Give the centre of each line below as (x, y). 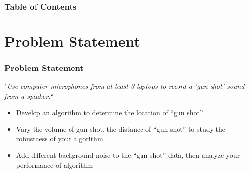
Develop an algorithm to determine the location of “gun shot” (109, 112)
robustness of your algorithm (59, 138)
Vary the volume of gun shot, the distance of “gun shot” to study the (121, 129)
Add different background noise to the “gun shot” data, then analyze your (128, 155)
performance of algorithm (54, 165)
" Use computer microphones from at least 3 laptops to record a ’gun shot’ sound (124, 86)
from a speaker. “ (29, 96)
